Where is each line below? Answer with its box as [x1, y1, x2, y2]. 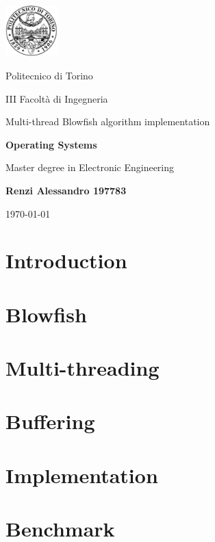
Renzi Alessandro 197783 [5, 183, 127, 197]
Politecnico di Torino [5, 68, 93, 83]
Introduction [5, 246, 127, 274]
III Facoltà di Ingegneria [5, 91, 108, 105]
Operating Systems [5, 137, 97, 151]
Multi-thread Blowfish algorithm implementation [5, 114, 210, 129]
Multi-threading [5, 354, 160, 382]
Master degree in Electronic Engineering [5, 160, 175, 175]
